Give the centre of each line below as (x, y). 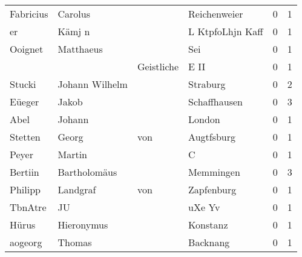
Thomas (75, 242)
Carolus (74, 14)
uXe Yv (204, 207)
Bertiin (25, 172)
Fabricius (29, 14)
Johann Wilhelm (93, 84)
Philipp (25, 189)
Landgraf (77, 189)
